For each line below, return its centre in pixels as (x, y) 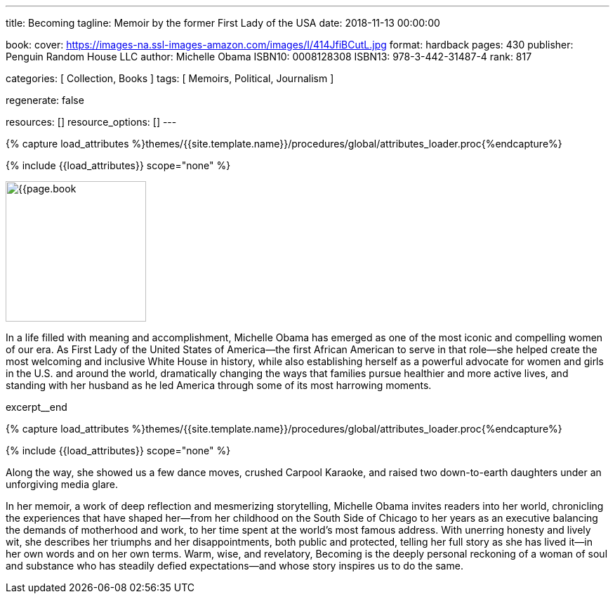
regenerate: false (45, 100)
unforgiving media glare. (62, 484)
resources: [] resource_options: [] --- (91, 122)
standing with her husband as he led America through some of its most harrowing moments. (219, 385)
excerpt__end (37, 407)
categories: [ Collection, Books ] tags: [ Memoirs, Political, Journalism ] (170, 78)
